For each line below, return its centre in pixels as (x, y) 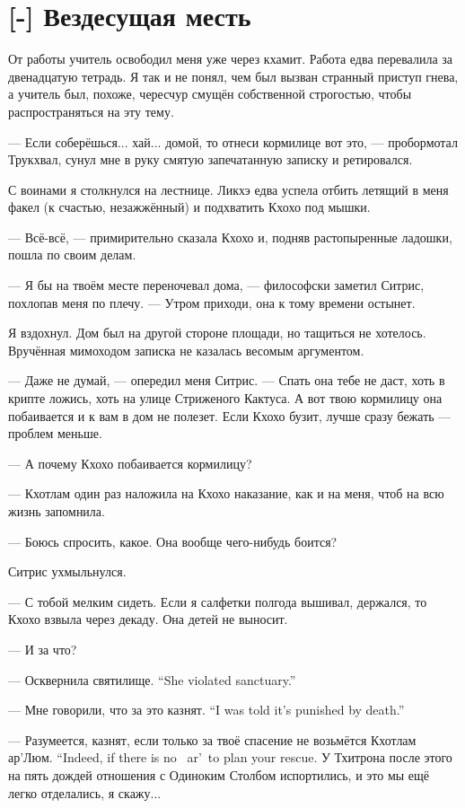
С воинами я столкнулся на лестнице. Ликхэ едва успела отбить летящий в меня (228, 189)
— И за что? (43, 649)
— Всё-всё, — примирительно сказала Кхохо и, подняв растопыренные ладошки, (230, 237)
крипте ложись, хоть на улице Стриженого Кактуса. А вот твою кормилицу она (225, 398)
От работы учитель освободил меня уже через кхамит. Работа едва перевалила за (231, 59)
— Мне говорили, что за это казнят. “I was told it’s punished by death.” (206, 710)
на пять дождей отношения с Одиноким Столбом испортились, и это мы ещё (219, 774)
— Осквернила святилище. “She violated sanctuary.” (152, 679)
